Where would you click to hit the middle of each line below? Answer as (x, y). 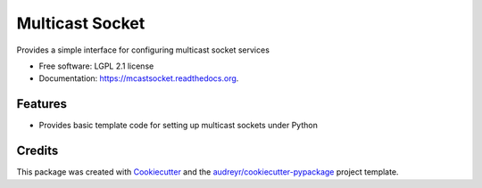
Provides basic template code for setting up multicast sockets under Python (179, 126)
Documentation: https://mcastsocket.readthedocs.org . (139, 78)
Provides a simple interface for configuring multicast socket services (143, 50)
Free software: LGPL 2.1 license (96, 66)
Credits (37, 151)
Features (42, 104)
